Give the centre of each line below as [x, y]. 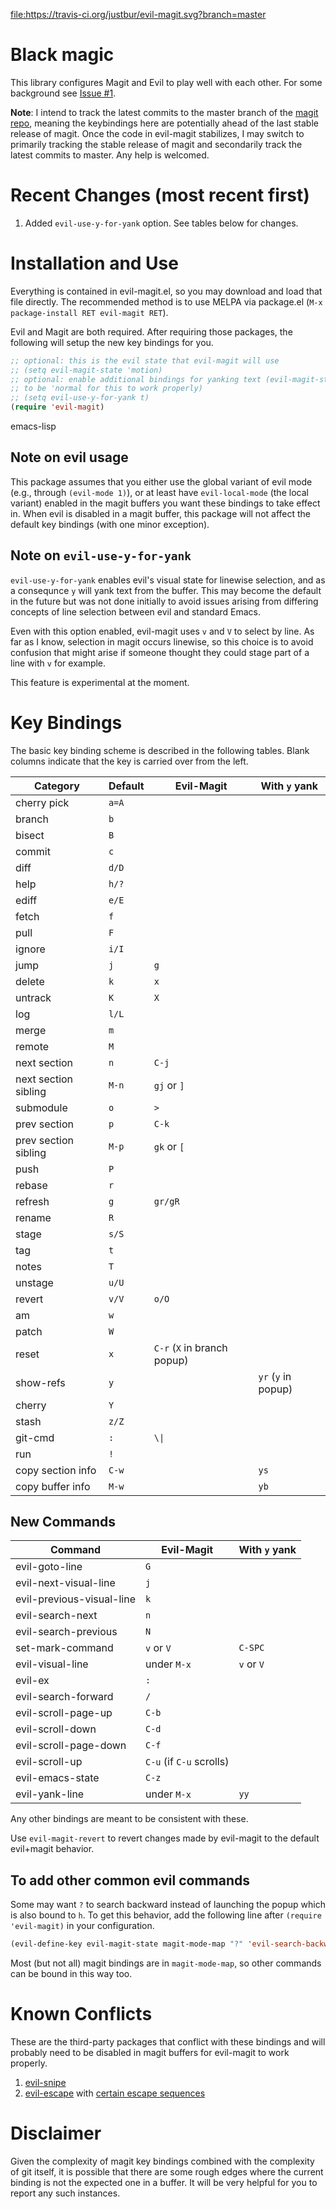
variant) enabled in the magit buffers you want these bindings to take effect [165, 503]
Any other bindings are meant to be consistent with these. [129, 1819]
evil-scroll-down [56, 1729]
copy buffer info [53, 1486]
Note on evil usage [69, 457]
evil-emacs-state [57, 1778]
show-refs [40, 1382]
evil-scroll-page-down [71, 1746]
